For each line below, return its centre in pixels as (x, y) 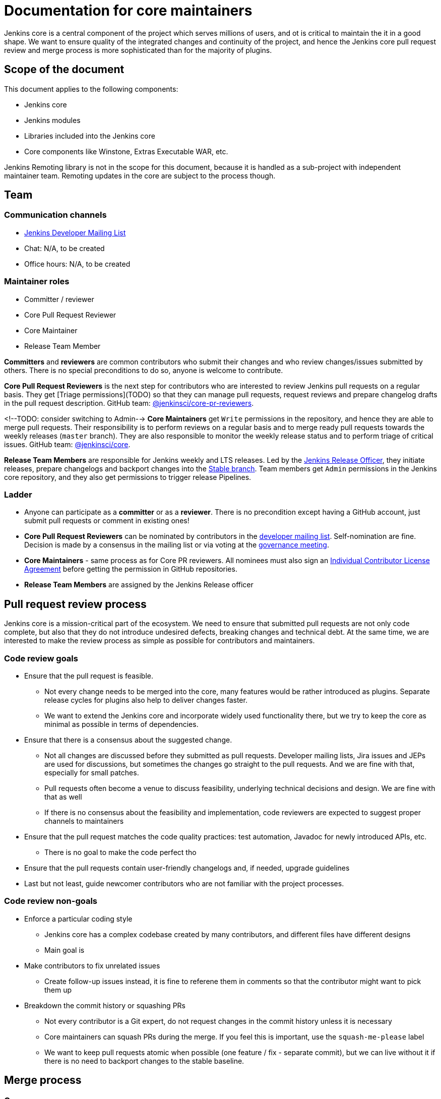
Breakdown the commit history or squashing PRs (105, 1005)
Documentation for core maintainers (128, 11)
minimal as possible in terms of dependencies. (121, 724)
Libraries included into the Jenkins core (90, 136)
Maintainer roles (37, 282)
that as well (63, 797)
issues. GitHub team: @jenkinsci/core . (67, 444)
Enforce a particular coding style (78, 919)
